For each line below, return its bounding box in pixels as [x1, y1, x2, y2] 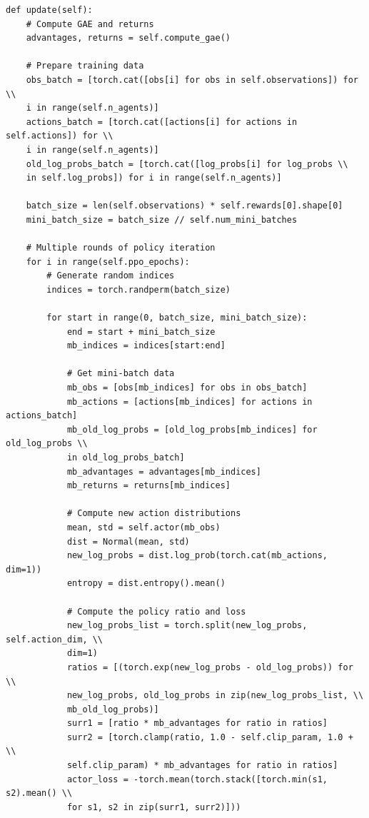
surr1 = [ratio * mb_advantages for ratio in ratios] [66, 718, 328, 729]
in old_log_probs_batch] [66, 453, 185, 463]
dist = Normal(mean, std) [66, 536, 190, 547]
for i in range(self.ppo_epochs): [26, 256, 190, 267]
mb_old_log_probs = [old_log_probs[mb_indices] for [66, 424, 318, 435]
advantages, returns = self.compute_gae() [26, 33, 231, 44]
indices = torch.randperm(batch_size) [46, 284, 231, 295]
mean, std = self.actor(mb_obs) [66, 522, 221, 532]
